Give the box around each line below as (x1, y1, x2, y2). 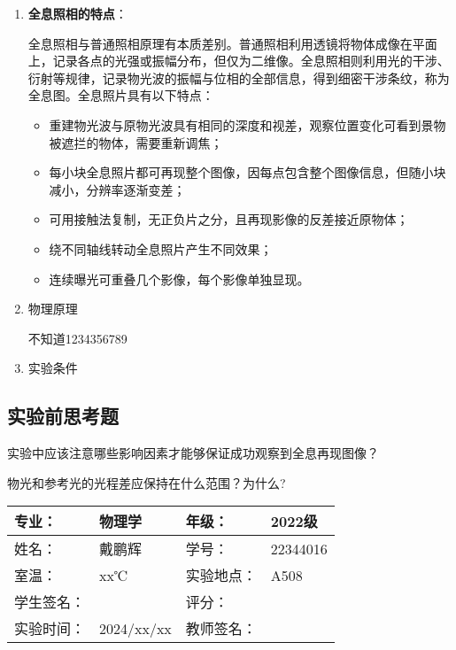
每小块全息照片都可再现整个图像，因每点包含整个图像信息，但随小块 (49, 163, 446, 182)
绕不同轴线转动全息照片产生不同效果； (49, 239, 273, 258)
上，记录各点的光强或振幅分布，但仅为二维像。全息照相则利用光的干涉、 (27, 51, 450, 70)
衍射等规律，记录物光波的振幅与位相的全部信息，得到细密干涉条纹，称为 (27, 68, 450, 87)
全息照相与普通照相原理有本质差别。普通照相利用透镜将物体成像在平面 (27, 34, 437, 52)
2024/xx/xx (99, 617, 172, 638)
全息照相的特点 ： (27, 4, 128, 22)
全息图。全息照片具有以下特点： (27, 86, 214, 104)
